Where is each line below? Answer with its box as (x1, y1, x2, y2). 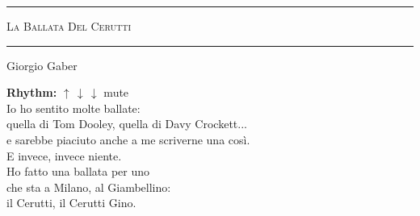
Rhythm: (6, 84, 57, 101)
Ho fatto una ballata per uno (6, 163, 150, 180)
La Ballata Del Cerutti (6, 18, 132, 34)
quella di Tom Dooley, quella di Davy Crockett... (6, 115, 247, 132)
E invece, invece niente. (6, 147, 122, 164)
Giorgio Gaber (6, 56, 78, 73)
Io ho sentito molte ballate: (6, 99, 141, 116)
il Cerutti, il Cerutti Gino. (6, 194, 136, 211)
